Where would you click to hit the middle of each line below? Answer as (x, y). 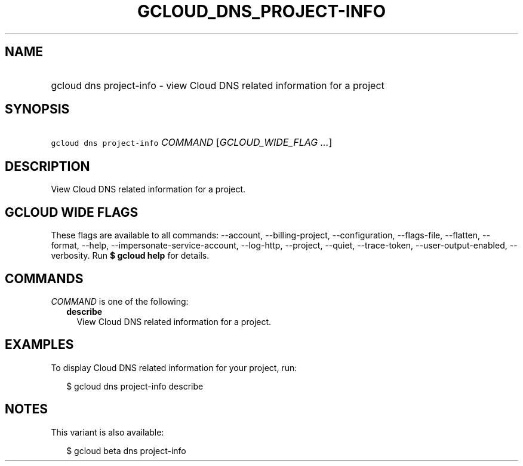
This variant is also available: (107, 432)
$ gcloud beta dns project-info (126, 450)
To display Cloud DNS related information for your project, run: (174, 367)
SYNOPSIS (37, 109)
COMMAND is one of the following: (120, 301)
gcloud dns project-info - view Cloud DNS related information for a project (218, 85)
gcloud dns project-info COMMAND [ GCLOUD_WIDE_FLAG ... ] (192, 142)
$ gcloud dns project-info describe (135, 386)
